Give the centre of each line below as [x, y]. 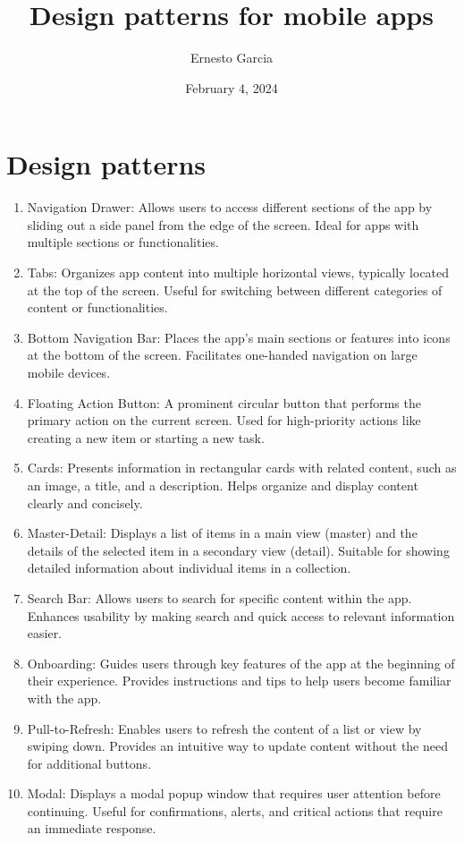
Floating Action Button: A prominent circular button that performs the [224, 402]
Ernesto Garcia [232, 58]
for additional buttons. [89, 763]
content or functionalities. [97, 307]
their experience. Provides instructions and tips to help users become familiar [239, 681]
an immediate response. [92, 828]
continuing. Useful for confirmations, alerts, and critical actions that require [235, 810]
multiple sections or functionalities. [123, 242]
